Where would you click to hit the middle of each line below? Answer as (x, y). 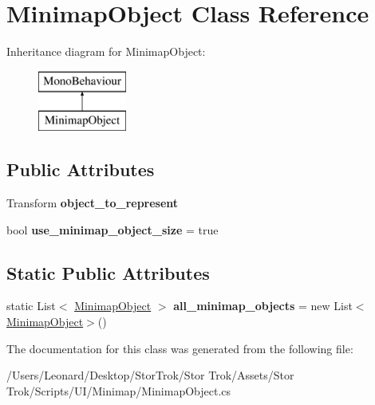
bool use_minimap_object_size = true (112, 229)
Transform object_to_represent (93, 203)
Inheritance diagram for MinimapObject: (106, 51)
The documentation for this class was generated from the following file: (180, 348)
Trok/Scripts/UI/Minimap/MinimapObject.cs (119, 390)
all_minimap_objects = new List (263, 306)
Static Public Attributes (108, 272)
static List (31, 306)
